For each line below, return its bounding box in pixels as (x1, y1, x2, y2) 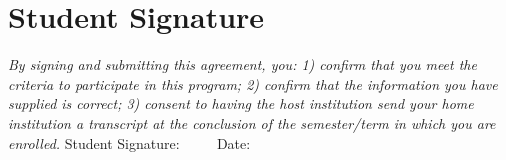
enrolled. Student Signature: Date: (8, 132, 251, 153)
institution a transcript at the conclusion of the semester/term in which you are (8, 112, 496, 133)
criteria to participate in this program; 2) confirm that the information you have (8, 73, 498, 94)
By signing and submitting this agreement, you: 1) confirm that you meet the (8, 54, 477, 75)
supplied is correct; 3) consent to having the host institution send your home (8, 93, 474, 114)
